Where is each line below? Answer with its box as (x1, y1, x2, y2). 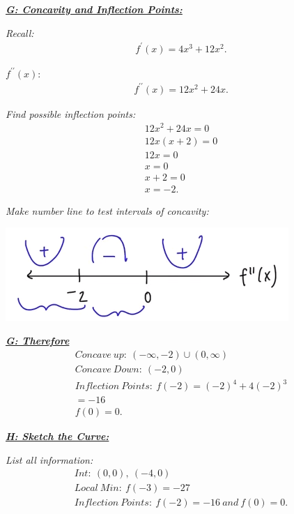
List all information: (6, 452, 93, 467)
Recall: (6, 25, 34, 40)
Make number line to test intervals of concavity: (6, 203, 209, 218)
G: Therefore (6, 333, 70, 347)
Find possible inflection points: (6, 106, 136, 121)
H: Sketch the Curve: (6, 429, 109, 444)
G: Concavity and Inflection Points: (6, 2, 183, 16)
